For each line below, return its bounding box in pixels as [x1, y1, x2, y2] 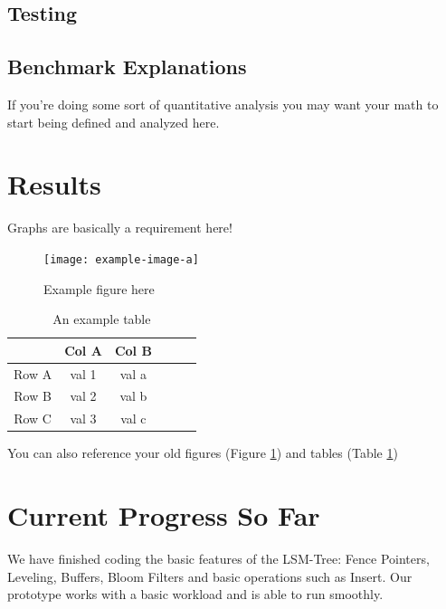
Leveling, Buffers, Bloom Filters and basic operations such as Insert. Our [7, 566, 413, 585]
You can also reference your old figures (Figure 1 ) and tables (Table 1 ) [7, 443, 398, 462]
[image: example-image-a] [43, 252, 199, 266]
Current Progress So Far [7, 497, 320, 534]
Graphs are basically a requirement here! [7, 218, 232, 237]
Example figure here [43, 279, 155, 298]
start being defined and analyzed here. [7, 112, 220, 131]
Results [7, 166, 101, 203]
